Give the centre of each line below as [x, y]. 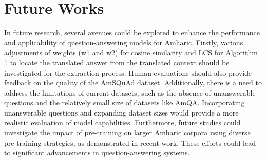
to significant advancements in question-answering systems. [97, 153]
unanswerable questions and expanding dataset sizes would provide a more [121, 112]
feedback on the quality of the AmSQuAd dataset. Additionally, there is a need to [133, 83]
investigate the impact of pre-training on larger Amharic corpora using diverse [127, 133]
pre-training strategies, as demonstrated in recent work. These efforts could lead [130, 142]
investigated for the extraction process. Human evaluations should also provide [128, 72]
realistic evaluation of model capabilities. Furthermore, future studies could [122, 122]
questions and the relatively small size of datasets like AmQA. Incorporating [125, 102]
